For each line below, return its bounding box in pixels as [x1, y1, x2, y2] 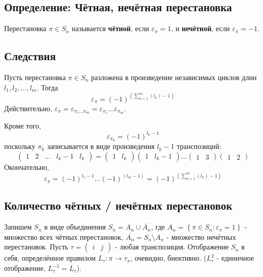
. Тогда [36, 82, 58, 92]
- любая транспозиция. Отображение [115, 241, 229, 252]
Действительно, [4, 103, 52, 113]
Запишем [4, 221, 32, 232]
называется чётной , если [72, 23, 149, 34]
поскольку [4, 141, 35, 152]
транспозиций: [177, 141, 222, 152]
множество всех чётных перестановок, [4, 231, 123, 242]
